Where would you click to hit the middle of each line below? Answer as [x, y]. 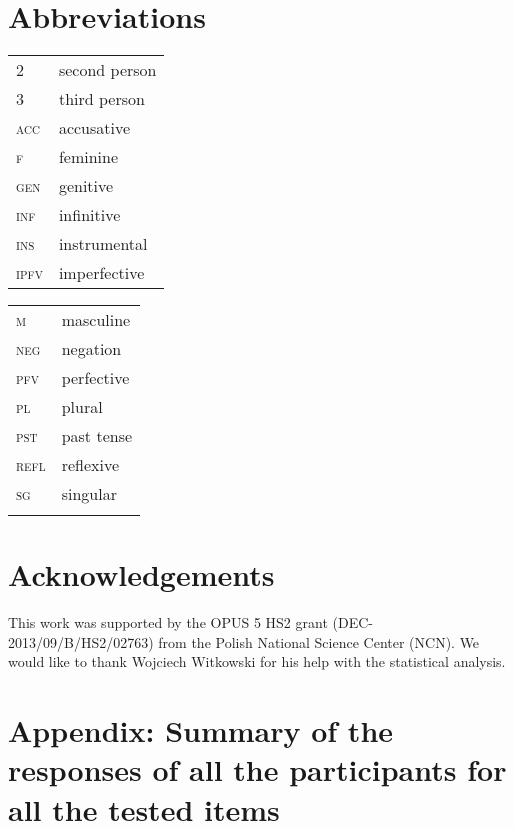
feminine [88, 157]
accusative [94, 128]
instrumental [103, 244]
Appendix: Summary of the [201, 730]
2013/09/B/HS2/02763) [81, 641]
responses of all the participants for [257, 769]
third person [101, 99]
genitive [86, 186]
